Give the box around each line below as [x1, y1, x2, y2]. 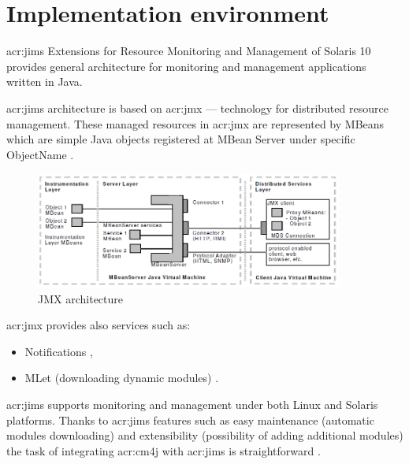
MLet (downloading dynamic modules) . [24, 369, 219, 386]
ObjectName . [6, 146, 74, 162]
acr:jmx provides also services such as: [6, 317, 191, 333]
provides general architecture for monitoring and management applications [6, 58, 366, 74]
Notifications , [24, 343, 93, 359]
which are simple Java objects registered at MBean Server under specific [6, 131, 355, 147]
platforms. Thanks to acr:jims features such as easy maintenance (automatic [6, 411, 374, 428]
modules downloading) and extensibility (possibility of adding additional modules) [6, 427, 403, 444]
